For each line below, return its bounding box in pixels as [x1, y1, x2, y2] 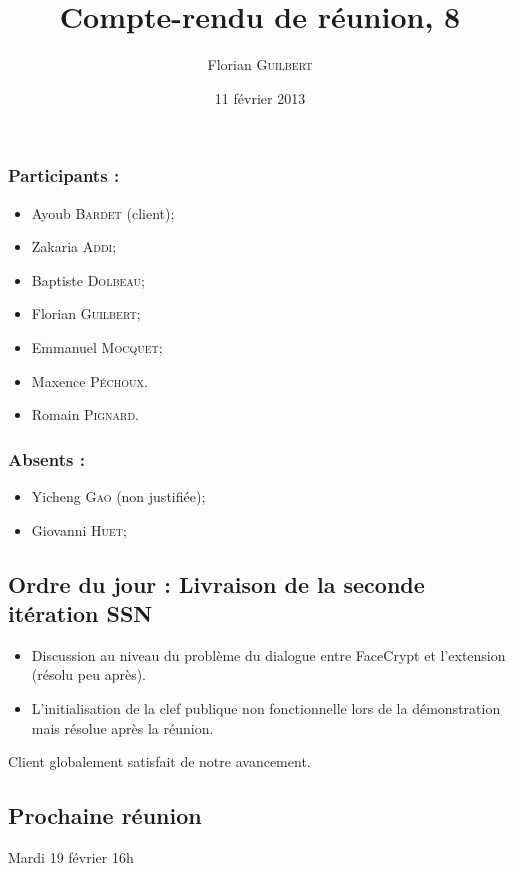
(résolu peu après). [31, 664, 146, 685]
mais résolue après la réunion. [31, 717, 214, 738]
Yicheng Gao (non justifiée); [31, 485, 206, 506]
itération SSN [8, 597, 153, 628]
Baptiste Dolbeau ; [31, 269, 145, 290]
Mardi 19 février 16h [8, 846, 134, 867]
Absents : [8, 446, 85, 471]
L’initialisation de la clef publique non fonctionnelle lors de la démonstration [31, 697, 501, 718]
